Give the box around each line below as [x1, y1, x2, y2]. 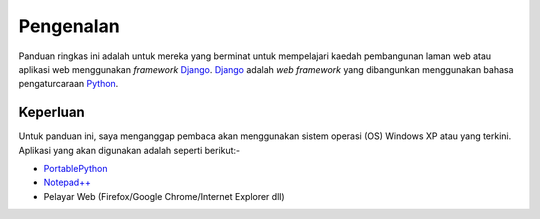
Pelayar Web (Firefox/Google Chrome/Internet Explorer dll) [43, 190, 285, 202]
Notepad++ [43, 176, 92, 189]
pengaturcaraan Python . [18, 78, 119, 90]
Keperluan [18, 104, 85, 121]
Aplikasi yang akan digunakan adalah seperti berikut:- [18, 144, 241, 156]
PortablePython [43, 163, 108, 175]
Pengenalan [18, 15, 120, 37]
